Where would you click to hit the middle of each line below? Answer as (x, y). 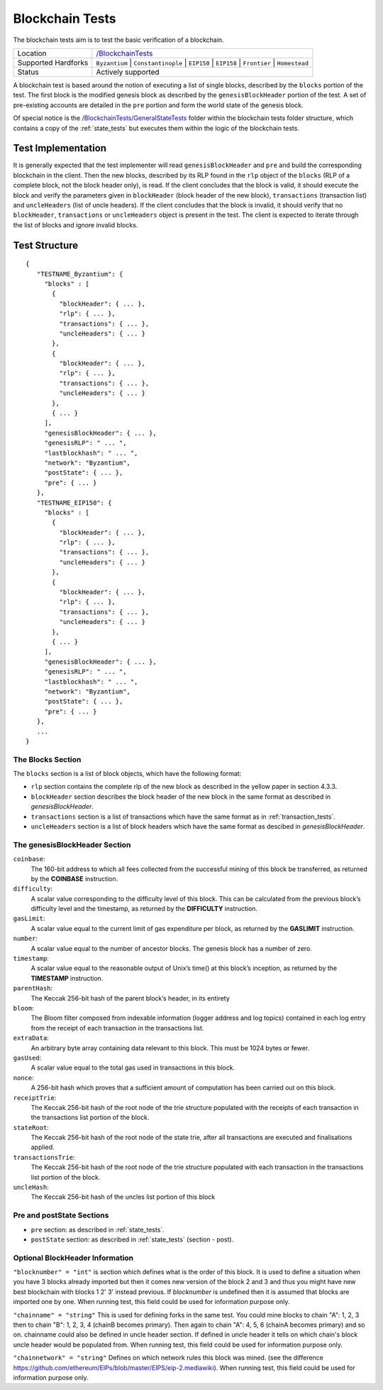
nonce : (24, 1077)
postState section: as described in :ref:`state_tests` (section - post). (132, 1239)
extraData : (31, 1038)
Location (32, 53)
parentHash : (33, 988)
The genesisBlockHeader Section (72, 844)
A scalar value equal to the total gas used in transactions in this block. (133, 1068)
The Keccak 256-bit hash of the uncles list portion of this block (123, 1197)
